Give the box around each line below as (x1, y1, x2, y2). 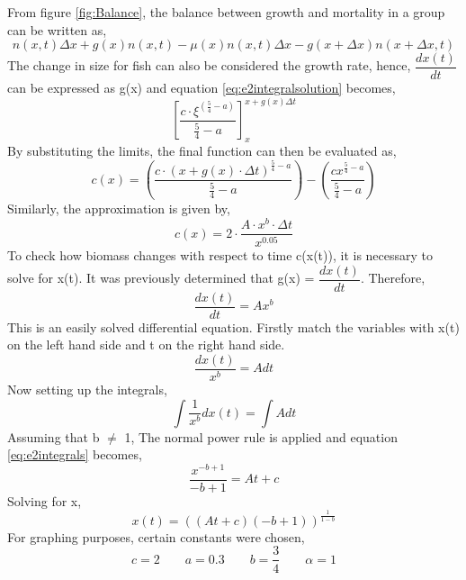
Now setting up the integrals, (7, 379, 167, 398)
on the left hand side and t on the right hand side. (7, 335, 285, 354)
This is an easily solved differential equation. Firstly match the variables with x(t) (7, 317, 460, 336)
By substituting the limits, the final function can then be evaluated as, (7, 141, 397, 160)
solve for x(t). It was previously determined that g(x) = (7, 268, 315, 287)
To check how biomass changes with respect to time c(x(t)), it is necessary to (7, 246, 434, 264)
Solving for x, (7, 491, 82, 510)
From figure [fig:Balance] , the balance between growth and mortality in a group (7, 3, 445, 21)
